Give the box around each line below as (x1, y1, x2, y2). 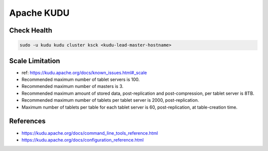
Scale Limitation (9, 57, 61, 65)
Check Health (9, 26, 53, 35)
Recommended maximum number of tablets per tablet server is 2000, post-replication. (21, 97, 199, 103)
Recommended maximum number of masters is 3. (21, 83, 124, 89)
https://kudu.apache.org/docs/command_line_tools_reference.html (21, 130, 158, 136)
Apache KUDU (9, 7, 69, 18)
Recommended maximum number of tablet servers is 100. (21, 76, 140, 82)
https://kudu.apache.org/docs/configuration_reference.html (21, 137, 144, 143)
